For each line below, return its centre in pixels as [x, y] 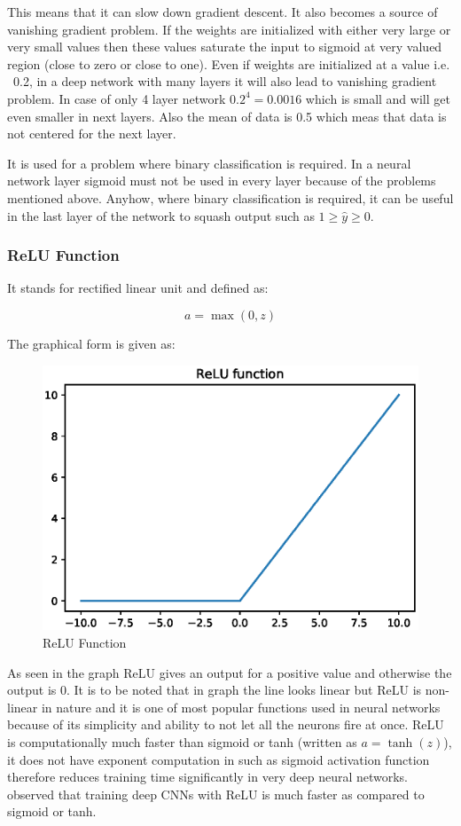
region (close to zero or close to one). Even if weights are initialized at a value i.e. [229, 63]
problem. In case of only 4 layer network [117, 98]
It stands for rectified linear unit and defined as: [138, 288]
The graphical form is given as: [91, 343]
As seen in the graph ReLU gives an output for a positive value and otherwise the [230, 672]
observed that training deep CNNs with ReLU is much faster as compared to [216, 794]
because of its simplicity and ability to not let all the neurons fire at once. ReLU [226, 724]
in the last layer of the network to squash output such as [161, 215]
